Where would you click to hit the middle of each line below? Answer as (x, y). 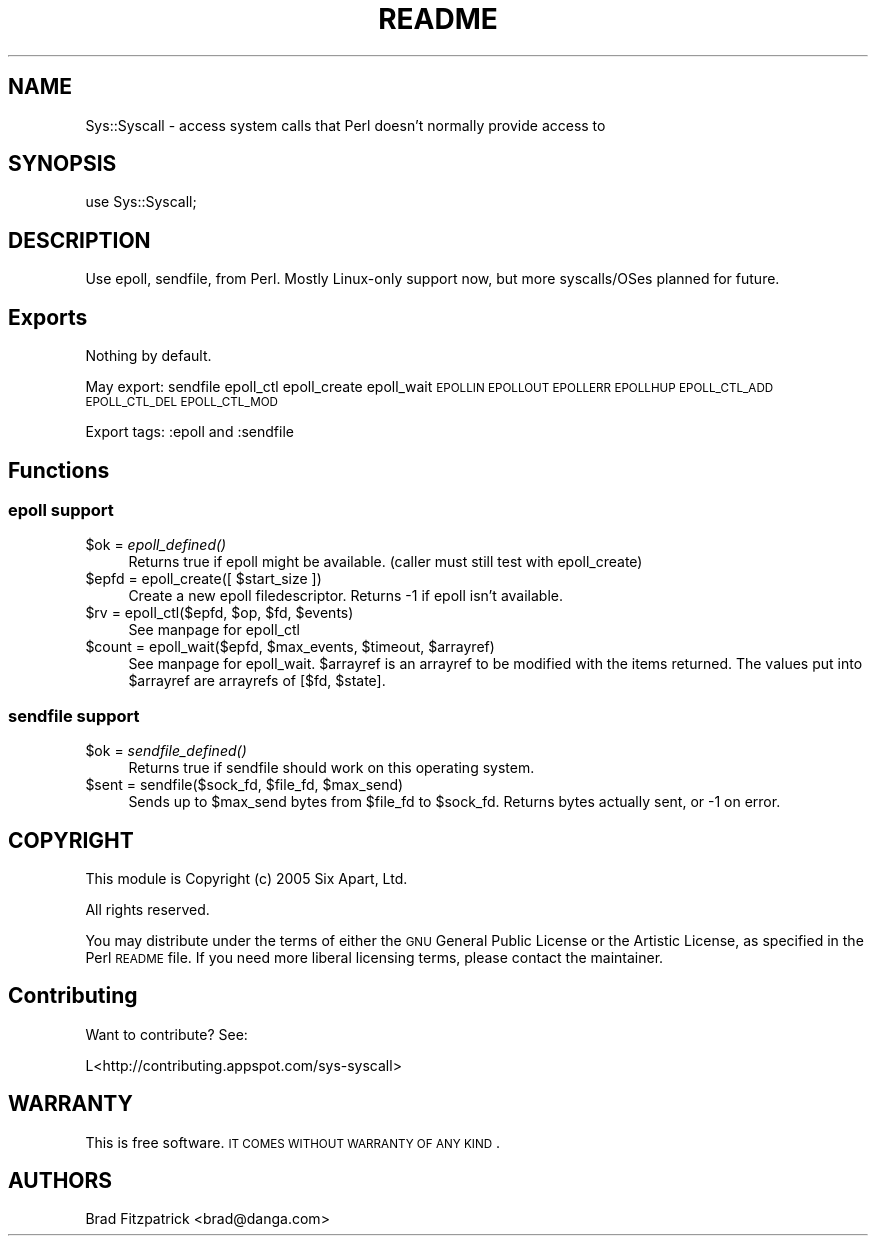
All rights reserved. (147, 909)
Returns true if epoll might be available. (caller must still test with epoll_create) (385, 562)
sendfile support (74, 715)
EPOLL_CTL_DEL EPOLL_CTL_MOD (182, 402)
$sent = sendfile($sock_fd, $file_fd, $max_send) (244, 785)
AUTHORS (60, 1181)
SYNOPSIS (62, 164)
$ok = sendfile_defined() (166, 751)
